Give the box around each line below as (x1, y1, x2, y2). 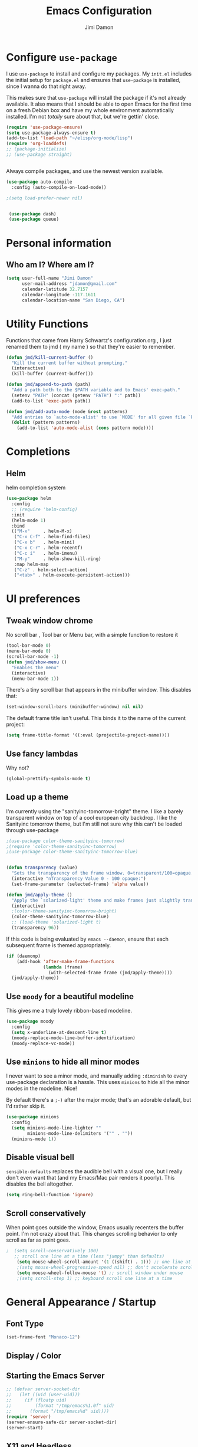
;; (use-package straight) (6, 152, 72, 158)
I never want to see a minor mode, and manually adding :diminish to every (6, 1072, 187, 1079)
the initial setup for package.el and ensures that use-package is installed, (6, 76, 181, 83)
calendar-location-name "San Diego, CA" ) (21, 297, 126, 303)
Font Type (6, 1318, 44, 1328)
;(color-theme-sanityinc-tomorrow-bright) (11, 908, 117, 914)
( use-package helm (6, 496, 51, 502)
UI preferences (6, 592, 81, 605)
